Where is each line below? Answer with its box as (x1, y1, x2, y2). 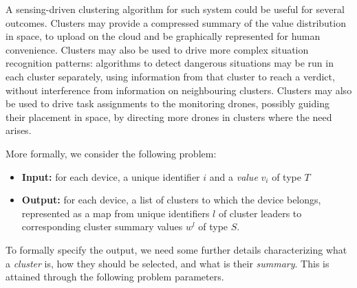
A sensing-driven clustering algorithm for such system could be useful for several (6, 2, 345, 16)
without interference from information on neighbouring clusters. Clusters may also (6, 82, 352, 97)
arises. (6, 123, 32, 137)
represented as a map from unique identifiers (21, 206, 210, 220)
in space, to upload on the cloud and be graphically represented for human (6, 29, 321, 43)
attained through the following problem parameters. (6, 269, 224, 284)
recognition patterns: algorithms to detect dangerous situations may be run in (6, 56, 334, 70)
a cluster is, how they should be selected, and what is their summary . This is (6, 256, 329, 270)
